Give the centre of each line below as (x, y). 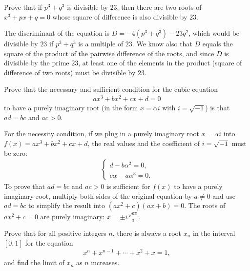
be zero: (16, 153)
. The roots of (205, 205)
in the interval (214, 233)
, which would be (214, 33)
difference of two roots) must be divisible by (70, 72)
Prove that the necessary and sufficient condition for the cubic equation (111, 89)
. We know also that (162, 44)
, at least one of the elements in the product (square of (160, 63)
